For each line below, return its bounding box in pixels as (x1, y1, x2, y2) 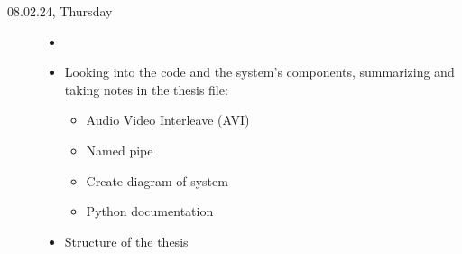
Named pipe (86, 140, 153, 159)
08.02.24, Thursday (7, 2, 113, 20)
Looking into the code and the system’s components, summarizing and (64, 62, 455, 81)
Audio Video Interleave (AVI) (86, 110, 250, 129)
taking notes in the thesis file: (64, 80, 228, 99)
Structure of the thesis (64, 231, 189, 250)
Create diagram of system (86, 171, 228, 190)
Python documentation (86, 202, 214, 221)
